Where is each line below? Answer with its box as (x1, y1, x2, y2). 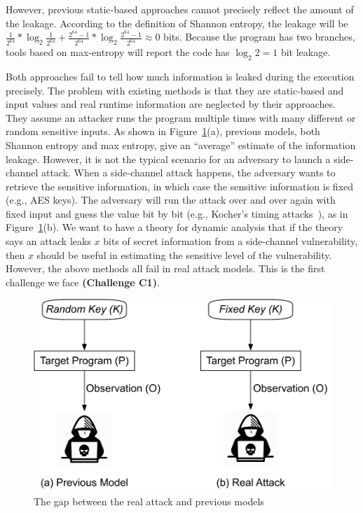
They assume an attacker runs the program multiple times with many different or (6, 110, 356, 125)
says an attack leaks (6, 234, 91, 248)
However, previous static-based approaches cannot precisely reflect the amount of (6, 2, 354, 16)
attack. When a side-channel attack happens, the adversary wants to (41, 165, 336, 180)
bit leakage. (280, 45, 331, 59)
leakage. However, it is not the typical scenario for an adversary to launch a (6, 151, 331, 166)
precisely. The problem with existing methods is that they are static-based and (6, 83, 344, 97)
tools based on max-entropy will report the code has (6, 45, 230, 59)
